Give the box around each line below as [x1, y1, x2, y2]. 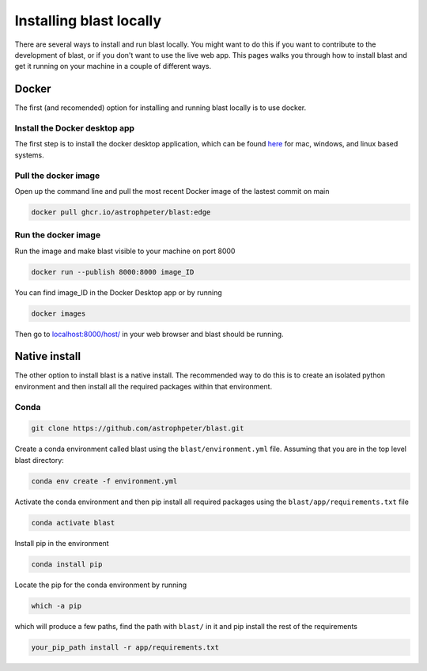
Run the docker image [14, 229, 101, 241]
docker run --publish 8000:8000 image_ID [31, 267, 195, 276]
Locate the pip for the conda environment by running [14, 580, 187, 589]
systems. [14, 150, 44, 160]
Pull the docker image [14, 170, 100, 181]
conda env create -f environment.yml [31, 476, 178, 486]
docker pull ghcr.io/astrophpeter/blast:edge [31, 207, 211, 217]
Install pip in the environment [14, 538, 110, 548]
